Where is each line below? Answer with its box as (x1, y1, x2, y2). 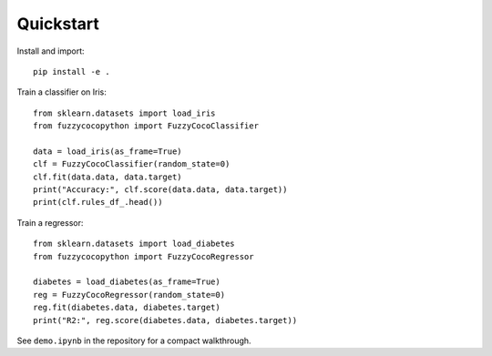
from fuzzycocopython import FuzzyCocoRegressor (33, 251, 254, 261)
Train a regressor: (16, 217, 84, 228)
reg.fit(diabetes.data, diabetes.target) (33, 302, 220, 313)
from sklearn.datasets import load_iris (33, 107, 216, 118)
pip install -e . (33, 66, 110, 76)
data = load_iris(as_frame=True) (33, 146, 182, 157)
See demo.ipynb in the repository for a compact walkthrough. (16, 335, 251, 346)
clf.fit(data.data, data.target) (33, 171, 182, 182)
